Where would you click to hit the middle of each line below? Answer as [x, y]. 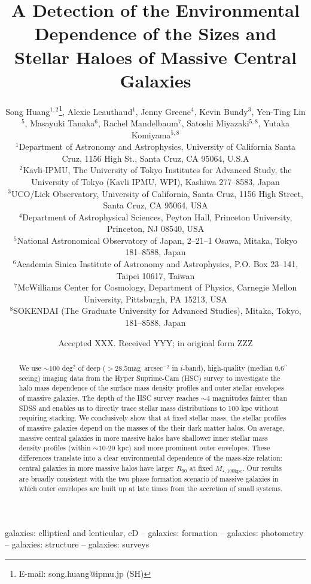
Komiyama [151, 134]
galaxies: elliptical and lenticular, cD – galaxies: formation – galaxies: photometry [154, 532]
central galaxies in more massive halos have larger [96, 467]
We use [30, 368]
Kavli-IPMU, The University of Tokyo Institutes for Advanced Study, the [157, 170]
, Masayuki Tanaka [60, 122]
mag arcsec [145, 368]
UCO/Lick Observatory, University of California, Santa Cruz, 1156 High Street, [157, 193]
